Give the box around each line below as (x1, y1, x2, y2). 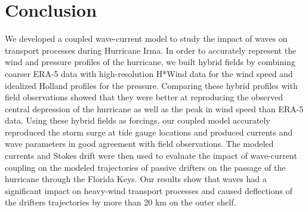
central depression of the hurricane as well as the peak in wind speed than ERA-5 (5, 102, 304, 115)
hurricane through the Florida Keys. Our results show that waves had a (5, 173, 267, 185)
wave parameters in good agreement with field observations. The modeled (5, 137, 274, 150)
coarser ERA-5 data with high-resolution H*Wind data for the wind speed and (5, 67, 293, 79)
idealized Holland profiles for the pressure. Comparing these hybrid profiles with (5, 79, 298, 91)
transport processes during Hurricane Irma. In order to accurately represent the (5, 44, 297, 56)
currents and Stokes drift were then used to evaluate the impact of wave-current (5, 149, 297, 162)
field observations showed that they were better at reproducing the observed (5, 91, 284, 103)
